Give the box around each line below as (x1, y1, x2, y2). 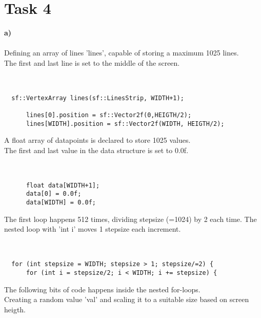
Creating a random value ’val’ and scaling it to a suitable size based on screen (4, 294, 249, 305)
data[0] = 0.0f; (26, 190, 82, 198)
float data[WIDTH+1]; (26, 181, 100, 189)
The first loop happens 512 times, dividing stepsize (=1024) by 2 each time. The (4, 213, 257, 224)
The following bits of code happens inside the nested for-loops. (4, 284, 200, 294)
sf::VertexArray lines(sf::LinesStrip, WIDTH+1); (11, 94, 184, 102)
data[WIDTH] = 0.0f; (26, 199, 96, 207)
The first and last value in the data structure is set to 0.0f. (4, 144, 189, 155)
